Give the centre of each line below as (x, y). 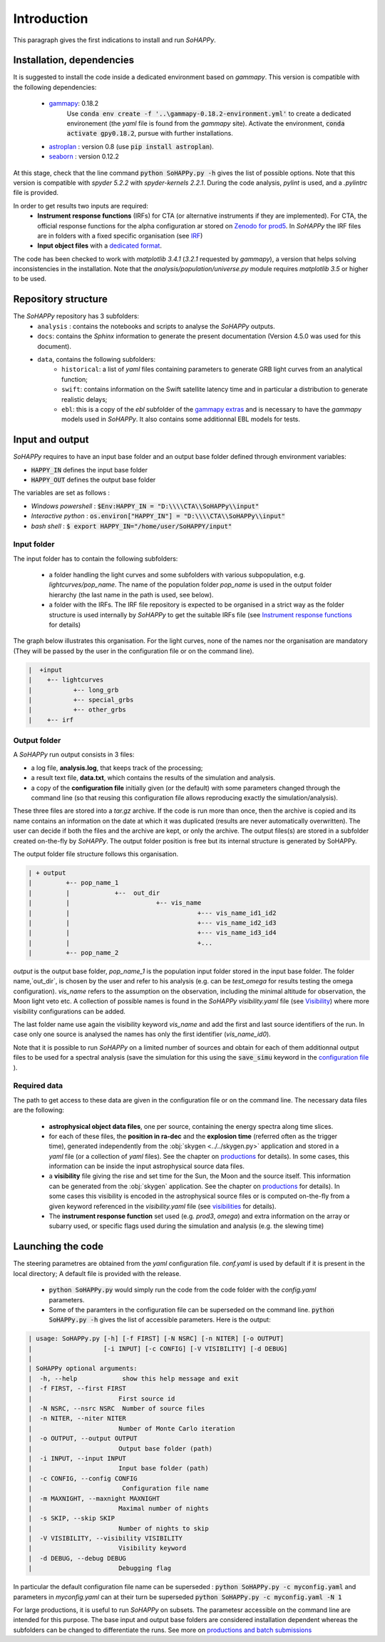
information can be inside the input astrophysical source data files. (147, 1166)
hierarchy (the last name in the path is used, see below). (131, 594)
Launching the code (58, 1246)
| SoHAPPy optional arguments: (83, 1369)
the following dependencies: (55, 87)
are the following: (38, 1110)
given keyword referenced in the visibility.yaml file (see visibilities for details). (163, 1206)
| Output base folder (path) (120, 1448)
